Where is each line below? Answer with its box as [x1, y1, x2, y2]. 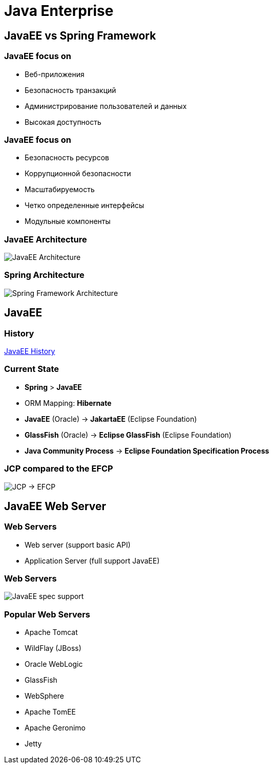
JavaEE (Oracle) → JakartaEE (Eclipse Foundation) [25, 414, 197, 423]
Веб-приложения [25, 69, 85, 79]
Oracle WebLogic [25, 660, 83, 669]
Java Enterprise [4, 2, 114, 20]
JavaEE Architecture [4, 234, 87, 245]
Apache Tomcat [25, 628, 78, 637]
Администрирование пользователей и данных [25, 101, 187, 110]
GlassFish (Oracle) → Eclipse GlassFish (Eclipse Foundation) [25, 430, 232, 439]
